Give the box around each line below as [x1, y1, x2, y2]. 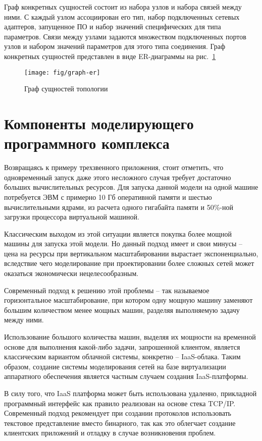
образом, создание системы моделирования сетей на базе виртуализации [4, 361, 226, 371]
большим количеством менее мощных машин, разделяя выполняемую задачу [4, 304, 240, 315]
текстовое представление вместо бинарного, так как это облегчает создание [4, 417, 236, 428]
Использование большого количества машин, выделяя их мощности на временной [4, 332, 256, 342]
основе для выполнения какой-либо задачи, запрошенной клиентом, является [4, 341, 240, 352]
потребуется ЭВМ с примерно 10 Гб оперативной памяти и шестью [4, 191, 212, 202]
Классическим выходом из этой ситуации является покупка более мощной [4, 228, 232, 239]
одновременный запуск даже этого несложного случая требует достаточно [4, 172, 231, 182]
